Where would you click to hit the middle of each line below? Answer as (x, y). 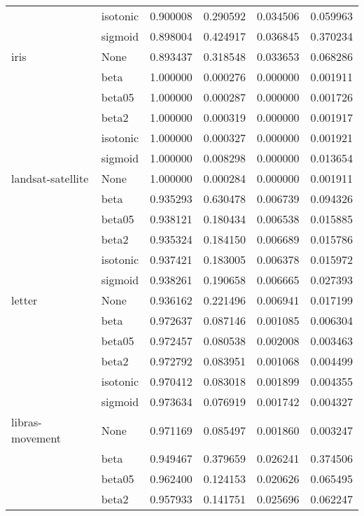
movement (36, 438)
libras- (27, 422)
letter (24, 300)
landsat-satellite (50, 178)
